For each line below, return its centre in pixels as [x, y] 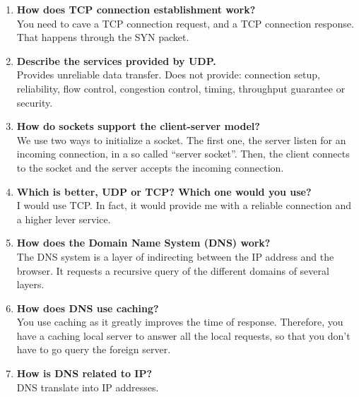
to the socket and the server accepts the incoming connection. [150, 167]
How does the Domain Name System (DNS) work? [143, 243]
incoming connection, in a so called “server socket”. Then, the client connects [183, 154]
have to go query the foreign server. [94, 349]
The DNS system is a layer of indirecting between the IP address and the [175, 256]
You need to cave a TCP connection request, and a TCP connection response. [185, 23]
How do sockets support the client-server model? [138, 126]
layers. [30, 284]
